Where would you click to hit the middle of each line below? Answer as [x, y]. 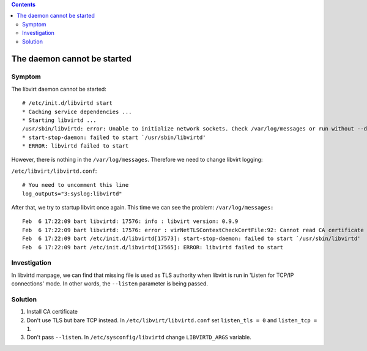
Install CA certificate [52, 312]
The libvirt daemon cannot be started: [59, 89]
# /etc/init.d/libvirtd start [68, 103]
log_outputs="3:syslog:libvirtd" [72, 194]
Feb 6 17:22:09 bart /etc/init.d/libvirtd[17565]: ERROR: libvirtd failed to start [153, 247]
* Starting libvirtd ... [59, 120]
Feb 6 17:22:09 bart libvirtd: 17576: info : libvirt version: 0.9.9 [130, 221]
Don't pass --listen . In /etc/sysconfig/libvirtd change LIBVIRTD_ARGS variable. [139, 338]
